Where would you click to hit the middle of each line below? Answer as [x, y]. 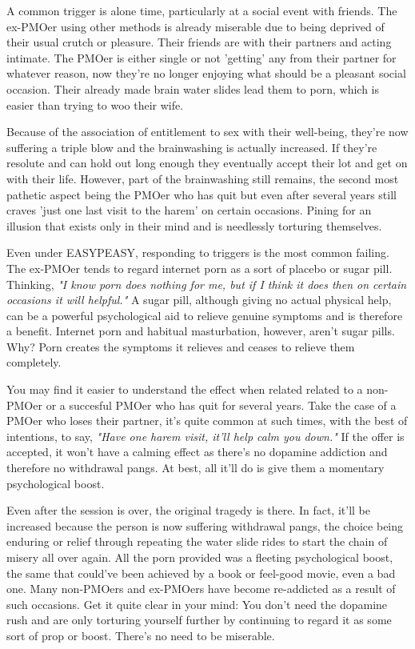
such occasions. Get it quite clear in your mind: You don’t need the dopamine [197, 604]
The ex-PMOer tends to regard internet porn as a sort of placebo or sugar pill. [200, 268]
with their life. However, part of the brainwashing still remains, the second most [203, 178]
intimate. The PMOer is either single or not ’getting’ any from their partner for [202, 57]
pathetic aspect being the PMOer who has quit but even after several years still [202, 194]
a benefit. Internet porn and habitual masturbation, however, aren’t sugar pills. [201, 331]
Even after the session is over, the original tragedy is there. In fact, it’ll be [188, 510]
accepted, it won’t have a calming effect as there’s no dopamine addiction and [197, 452]
